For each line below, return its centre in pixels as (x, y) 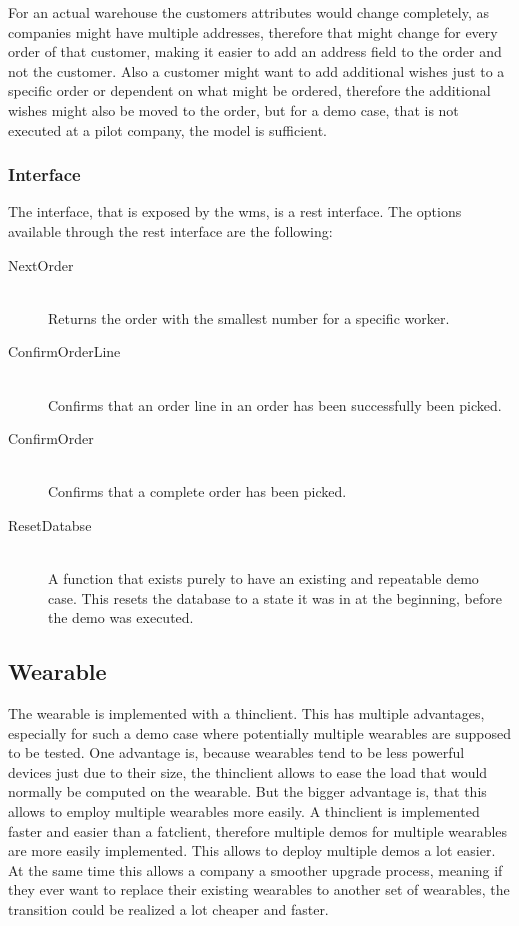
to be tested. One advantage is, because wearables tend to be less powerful (236, 752)
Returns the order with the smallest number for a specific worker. (249, 317)
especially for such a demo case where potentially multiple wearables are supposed (260, 732)
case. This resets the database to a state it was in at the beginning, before (275, 597)
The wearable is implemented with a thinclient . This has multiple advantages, (246, 713)
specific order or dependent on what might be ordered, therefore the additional (249, 90)
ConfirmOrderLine (64, 351)
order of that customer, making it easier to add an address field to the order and (255, 51)
